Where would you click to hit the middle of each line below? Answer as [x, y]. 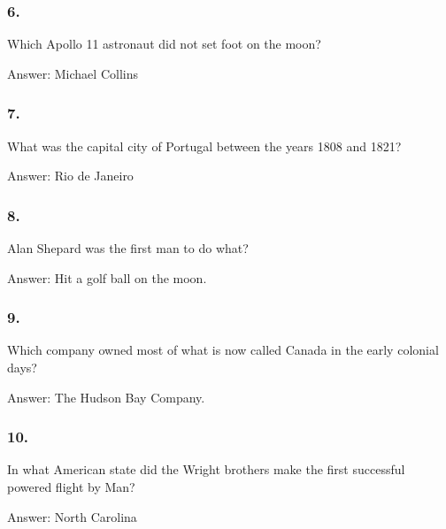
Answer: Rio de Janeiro [70, 176]
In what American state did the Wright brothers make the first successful [206, 469]
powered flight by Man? [71, 487]
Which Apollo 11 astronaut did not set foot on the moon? [164, 44]
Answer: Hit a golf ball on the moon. [107, 277]
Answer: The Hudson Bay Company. [106, 397]
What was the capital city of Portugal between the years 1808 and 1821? [204, 146]
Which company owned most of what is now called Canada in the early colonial [223, 350]
